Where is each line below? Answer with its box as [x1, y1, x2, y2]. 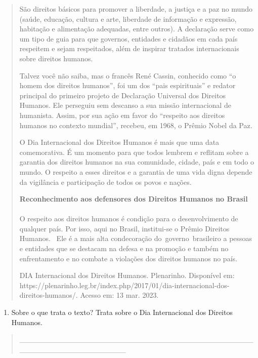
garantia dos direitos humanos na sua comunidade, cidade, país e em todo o [19, 156, 254, 167]
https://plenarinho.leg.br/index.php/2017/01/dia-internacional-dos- [19, 280, 230, 290]
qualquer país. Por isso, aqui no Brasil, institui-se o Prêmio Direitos [19, 223, 230, 233]
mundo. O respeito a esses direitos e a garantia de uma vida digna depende [19, 166, 252, 177]
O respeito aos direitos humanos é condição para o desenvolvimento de [19, 213, 238, 224]
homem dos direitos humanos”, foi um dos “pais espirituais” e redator [19, 80, 236, 91]
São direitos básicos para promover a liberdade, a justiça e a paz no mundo [19, 4, 252, 14]
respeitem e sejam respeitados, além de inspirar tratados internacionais [19, 43, 239, 54]
